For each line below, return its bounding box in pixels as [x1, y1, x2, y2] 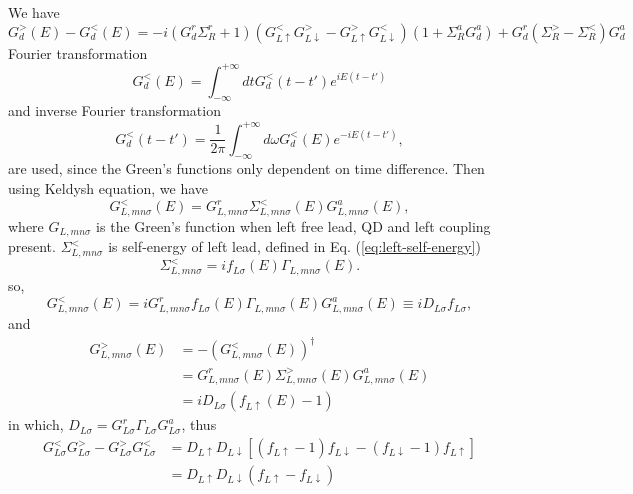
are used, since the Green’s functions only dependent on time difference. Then [8, 158, 485, 179]
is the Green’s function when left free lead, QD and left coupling [96, 215, 491, 236]
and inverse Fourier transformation [8, 100, 221, 121]
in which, [8, 414, 64, 435]
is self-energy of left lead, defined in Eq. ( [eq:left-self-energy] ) [108, 236, 481, 257]
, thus [181, 414, 217, 435]
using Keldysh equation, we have [8, 177, 209, 198]
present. [8, 236, 56, 257]
